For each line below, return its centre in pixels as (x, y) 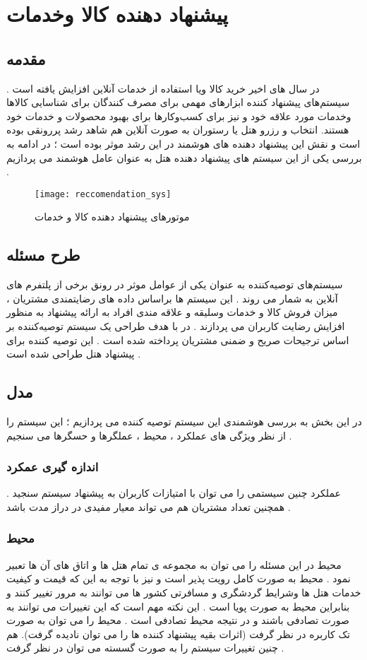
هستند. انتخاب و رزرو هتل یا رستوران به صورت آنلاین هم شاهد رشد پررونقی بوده (178, 130)
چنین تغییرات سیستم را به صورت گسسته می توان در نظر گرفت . (145, 648)
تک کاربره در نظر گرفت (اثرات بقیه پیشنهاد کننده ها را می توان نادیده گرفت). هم (178, 634)
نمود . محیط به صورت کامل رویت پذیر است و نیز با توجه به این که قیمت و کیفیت (179, 578)
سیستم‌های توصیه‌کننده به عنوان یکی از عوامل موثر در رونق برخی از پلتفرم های (175, 284)
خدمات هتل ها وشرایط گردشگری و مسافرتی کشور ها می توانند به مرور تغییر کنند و (184, 592)
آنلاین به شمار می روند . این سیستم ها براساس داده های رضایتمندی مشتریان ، (172, 298)
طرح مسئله (43, 255)
